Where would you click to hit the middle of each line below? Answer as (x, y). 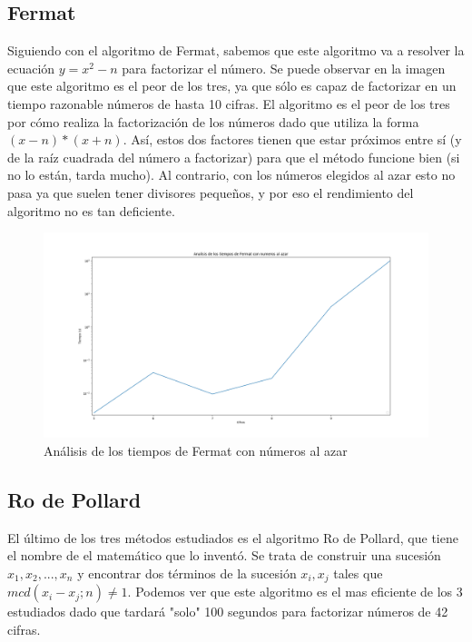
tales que (358, 573)
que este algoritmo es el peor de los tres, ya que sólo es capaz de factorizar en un (232, 86)
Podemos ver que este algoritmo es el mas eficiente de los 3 (299, 592)
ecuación (31, 68)
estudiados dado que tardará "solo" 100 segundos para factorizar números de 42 (228, 612)
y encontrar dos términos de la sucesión (187, 573)
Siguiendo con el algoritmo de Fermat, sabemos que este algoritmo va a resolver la (236, 50)
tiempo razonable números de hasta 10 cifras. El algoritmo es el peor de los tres (229, 103)
